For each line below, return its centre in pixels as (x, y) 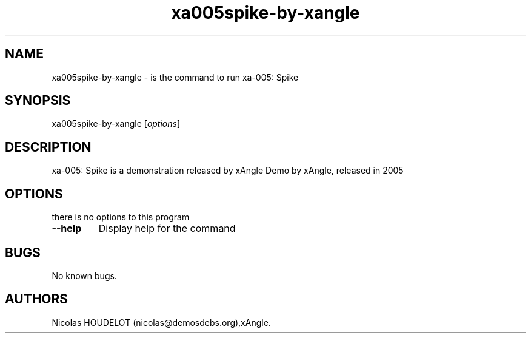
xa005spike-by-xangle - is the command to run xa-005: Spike (175, 77)
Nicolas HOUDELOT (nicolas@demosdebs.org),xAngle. (161, 322)
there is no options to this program (121, 217)
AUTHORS (37, 299)
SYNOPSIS (38, 101)
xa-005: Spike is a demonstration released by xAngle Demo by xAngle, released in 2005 (228, 171)
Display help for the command (167, 228)
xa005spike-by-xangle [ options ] (116, 124)
